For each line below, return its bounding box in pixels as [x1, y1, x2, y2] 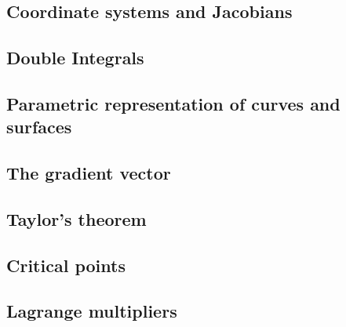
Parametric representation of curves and [6, 91, 341, 115]
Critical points [6, 253, 126, 277]
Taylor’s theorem [6, 206, 147, 231]
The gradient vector [6, 161, 171, 185]
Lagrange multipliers [6, 299, 177, 323]
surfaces [6, 114, 72, 139]
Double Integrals [6, 45, 144, 70]
